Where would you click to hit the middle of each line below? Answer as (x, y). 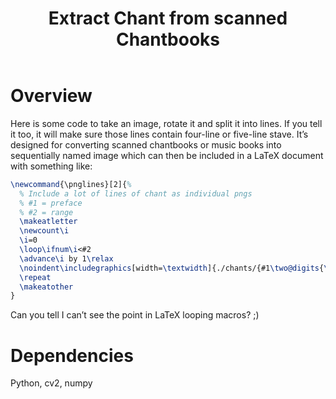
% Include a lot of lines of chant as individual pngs (136, 193)
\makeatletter (48, 222)
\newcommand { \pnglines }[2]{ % (71, 184)
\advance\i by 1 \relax (66, 258)
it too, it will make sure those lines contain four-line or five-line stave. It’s (159, 134)
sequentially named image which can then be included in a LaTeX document (167, 155)
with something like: (51, 166)
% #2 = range (46, 212)
